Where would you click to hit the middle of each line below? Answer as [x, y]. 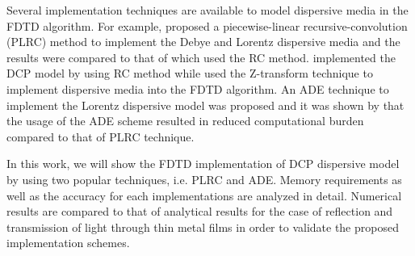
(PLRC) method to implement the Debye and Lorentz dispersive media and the [203, 42]
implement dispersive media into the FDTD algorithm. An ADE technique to [198, 88]
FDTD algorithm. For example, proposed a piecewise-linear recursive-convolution [207, 25]
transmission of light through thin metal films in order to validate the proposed [203, 227]
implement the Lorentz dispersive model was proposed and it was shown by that [205, 105]
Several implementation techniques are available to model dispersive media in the [207, 10]
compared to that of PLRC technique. [101, 136]
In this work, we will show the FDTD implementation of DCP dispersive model [203, 164]
